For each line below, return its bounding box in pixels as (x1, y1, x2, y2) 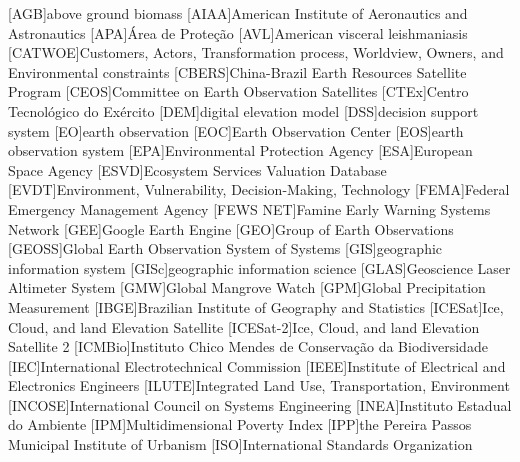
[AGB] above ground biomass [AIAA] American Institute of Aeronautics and (8, 3, 468, 23)
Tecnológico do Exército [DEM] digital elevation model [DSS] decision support (8, 100, 479, 121)
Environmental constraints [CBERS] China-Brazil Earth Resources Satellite (8, 61, 467, 82)
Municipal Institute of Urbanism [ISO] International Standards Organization (8, 434, 473, 455)
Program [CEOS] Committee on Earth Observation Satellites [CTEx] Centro (8, 81, 469, 102)
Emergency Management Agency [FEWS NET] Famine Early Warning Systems (8, 198, 491, 219)
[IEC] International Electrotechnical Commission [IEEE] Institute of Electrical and (8, 355, 506, 376)
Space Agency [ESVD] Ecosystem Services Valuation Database (8, 159, 387, 180)
